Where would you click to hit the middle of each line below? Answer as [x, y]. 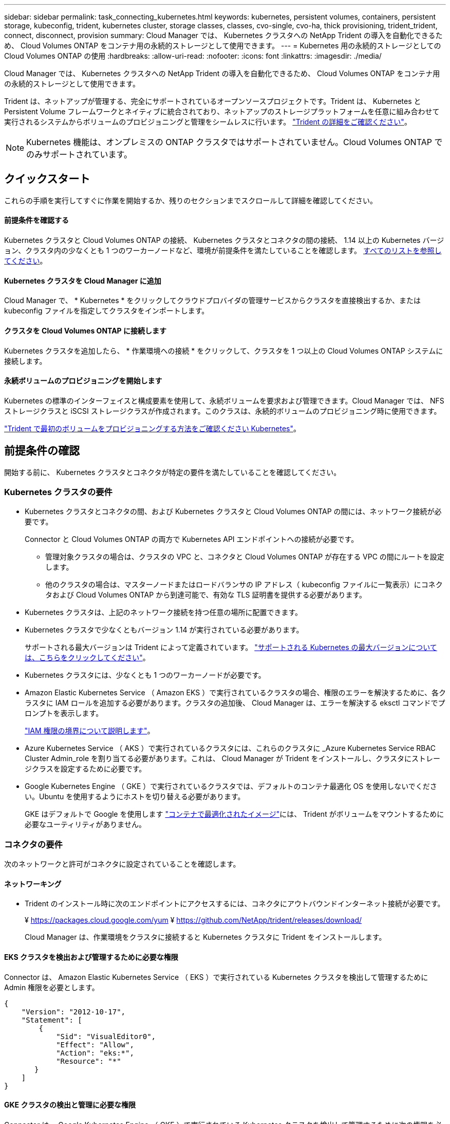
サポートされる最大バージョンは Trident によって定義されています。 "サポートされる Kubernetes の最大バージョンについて [231, 647]
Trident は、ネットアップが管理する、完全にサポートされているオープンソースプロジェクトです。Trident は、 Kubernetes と [213, 101]
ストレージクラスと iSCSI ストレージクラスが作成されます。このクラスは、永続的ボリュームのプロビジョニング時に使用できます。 [223, 411]
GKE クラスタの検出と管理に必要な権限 [70, 1105]
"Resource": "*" [89, 1061]
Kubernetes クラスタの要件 [58, 492]
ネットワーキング [33, 884]
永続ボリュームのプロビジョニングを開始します [83, 381]
